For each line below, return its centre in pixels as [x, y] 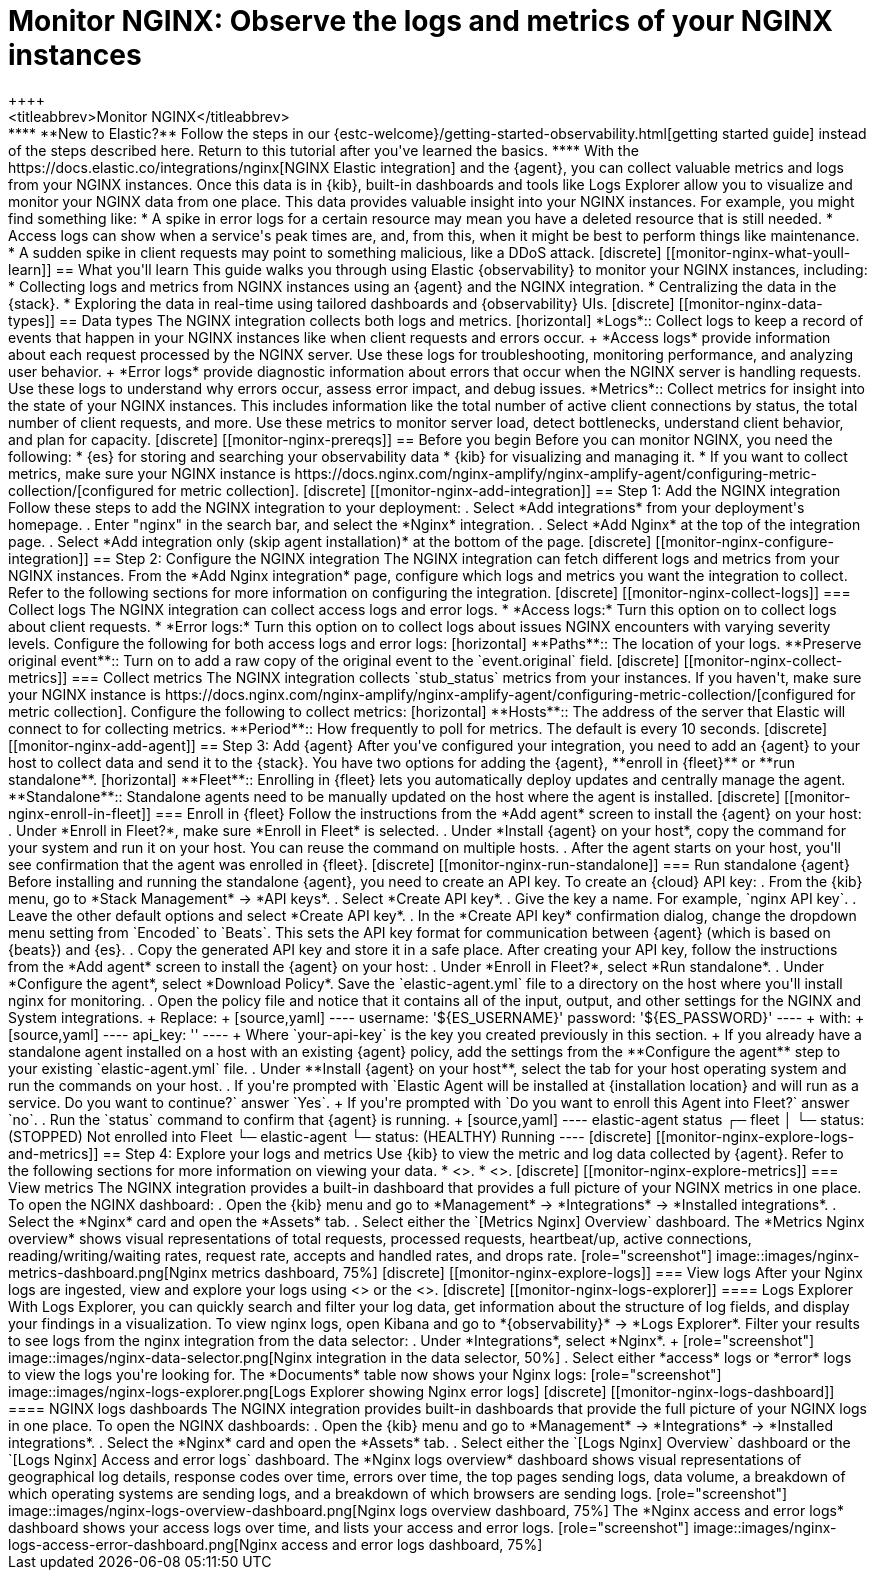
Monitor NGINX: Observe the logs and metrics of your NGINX [421, 21]
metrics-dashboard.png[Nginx [108, 1272]
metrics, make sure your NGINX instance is [149, 473]
